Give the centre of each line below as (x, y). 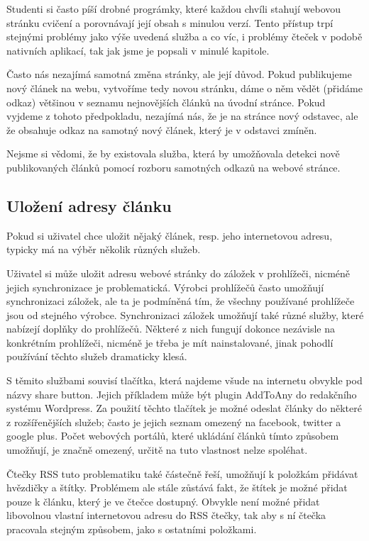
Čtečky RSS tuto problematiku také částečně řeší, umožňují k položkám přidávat (182, 473)
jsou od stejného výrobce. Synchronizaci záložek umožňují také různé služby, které (185, 314)
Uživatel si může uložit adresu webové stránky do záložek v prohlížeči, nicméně (178, 273)
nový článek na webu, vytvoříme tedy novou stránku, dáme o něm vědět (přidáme (184, 88)
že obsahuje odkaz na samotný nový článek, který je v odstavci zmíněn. (162, 129)
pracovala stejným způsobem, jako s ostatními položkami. (132, 529)
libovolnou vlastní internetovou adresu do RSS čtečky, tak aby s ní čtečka (166, 515)
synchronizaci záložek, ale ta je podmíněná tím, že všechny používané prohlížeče (181, 301)
